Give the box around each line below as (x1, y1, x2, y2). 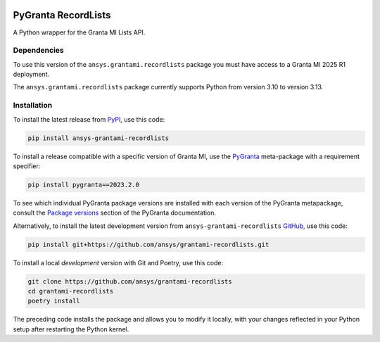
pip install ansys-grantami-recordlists (27, 134, 169, 142)
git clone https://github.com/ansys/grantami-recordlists (27, 277, 232, 285)
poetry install (27, 297, 80, 305)
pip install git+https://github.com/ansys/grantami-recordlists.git (27, 240, 270, 248)
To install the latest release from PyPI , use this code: (13, 115, 165, 123)
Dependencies (13, 46, 65, 56)
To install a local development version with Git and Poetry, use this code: (13, 258, 224, 267)
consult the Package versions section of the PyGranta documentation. (13, 208, 217, 217)
